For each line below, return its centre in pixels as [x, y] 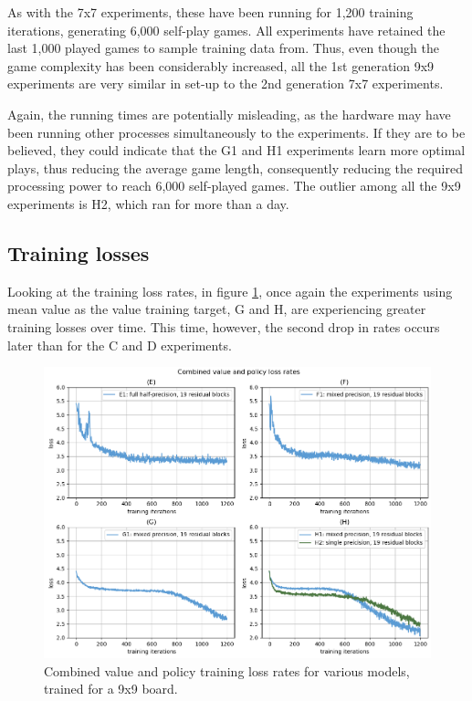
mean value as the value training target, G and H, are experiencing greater [217, 309]
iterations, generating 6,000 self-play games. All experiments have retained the [226, 30]
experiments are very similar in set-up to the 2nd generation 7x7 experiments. [226, 84]
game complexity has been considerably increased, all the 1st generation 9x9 [221, 65]
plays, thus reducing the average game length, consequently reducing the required [235, 167]
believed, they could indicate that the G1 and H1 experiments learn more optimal [236, 150]
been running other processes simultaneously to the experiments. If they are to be [236, 132]
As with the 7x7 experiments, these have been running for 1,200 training [210, 12]
